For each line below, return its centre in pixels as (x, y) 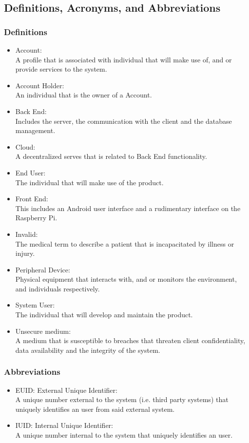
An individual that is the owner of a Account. (84, 95)
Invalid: (27, 234)
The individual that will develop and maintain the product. (104, 315)
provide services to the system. (61, 69)
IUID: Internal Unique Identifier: (64, 425)
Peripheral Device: (43, 269)
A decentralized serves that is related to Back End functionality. (111, 156)
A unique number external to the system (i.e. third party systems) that (122, 399)
